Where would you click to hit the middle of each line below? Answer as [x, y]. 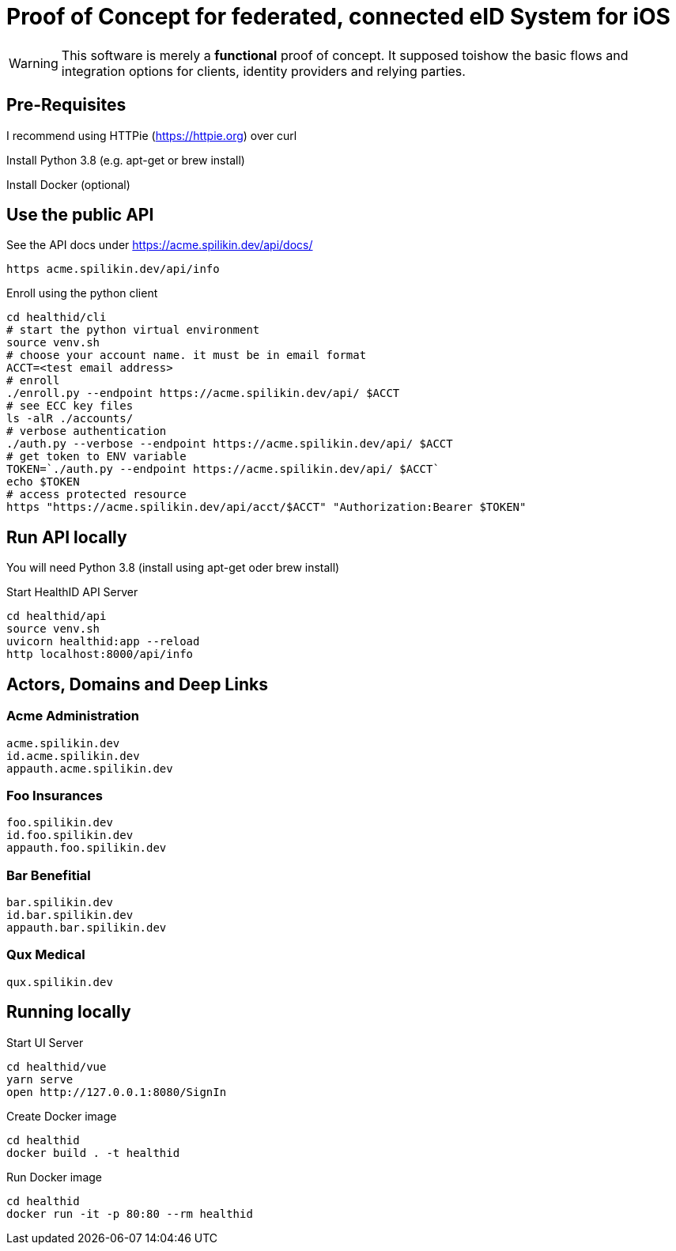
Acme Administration [73, 716]
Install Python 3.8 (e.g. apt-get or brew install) [126, 160]
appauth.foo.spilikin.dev [87, 848]
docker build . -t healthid [93, 1153]
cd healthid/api [57, 616]
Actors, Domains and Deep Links [137, 684]
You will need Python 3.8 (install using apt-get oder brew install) [173, 568]
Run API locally [67, 537]
